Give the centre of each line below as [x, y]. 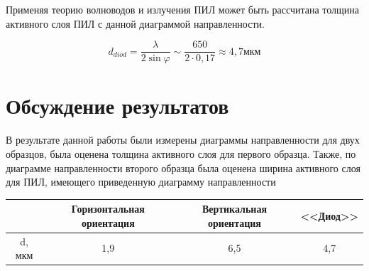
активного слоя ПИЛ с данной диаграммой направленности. [135, 23]
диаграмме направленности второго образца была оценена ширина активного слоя [183, 168]
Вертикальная [235, 209]
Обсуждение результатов [117, 106]
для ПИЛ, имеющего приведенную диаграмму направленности [141, 182]
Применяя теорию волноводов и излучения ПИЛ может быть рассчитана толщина [183, 9]
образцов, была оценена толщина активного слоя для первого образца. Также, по [181, 153]
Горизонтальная [108, 209]
